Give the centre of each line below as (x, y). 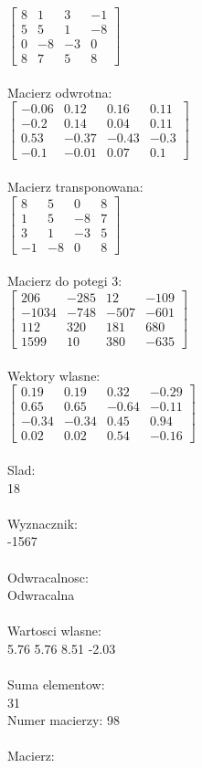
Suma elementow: (56, 684)
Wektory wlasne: (54, 375)
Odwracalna (41, 595)
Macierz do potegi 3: (65, 281)
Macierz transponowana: (75, 187)
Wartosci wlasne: (54, 631)
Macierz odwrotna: (60, 92)
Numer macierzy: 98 (64, 720)
